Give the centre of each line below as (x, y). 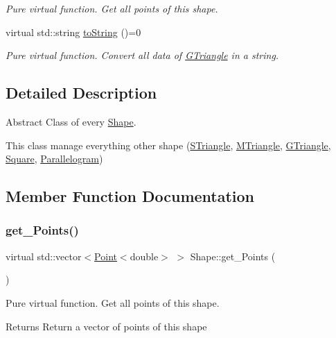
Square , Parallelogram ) (54, 159)
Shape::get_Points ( (233, 256)
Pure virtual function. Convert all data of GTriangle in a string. (142, 55)
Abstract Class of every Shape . (71, 121)
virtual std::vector (44, 256)
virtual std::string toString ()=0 (73, 32)
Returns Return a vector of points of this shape (106, 326)
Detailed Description (81, 93)
